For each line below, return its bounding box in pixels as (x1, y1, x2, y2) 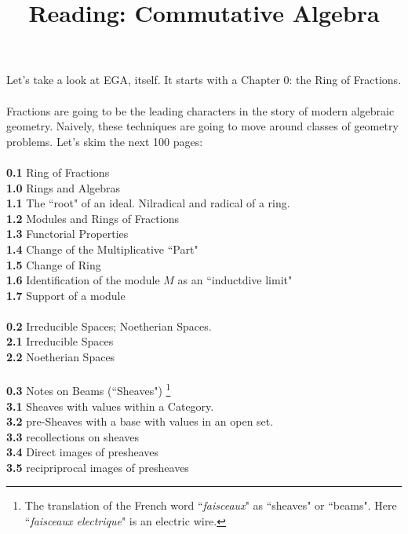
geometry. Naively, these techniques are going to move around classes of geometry (6, 118, 399, 134)
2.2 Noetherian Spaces (6, 349, 115, 365)
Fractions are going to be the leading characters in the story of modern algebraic (6, 102, 395, 119)
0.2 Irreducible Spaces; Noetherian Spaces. (6, 317, 212, 334)
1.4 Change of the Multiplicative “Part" (6, 240, 199, 257)
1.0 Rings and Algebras (6, 179, 121, 196)
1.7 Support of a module (6, 287, 126, 303)
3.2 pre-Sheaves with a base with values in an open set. (6, 413, 274, 430)
